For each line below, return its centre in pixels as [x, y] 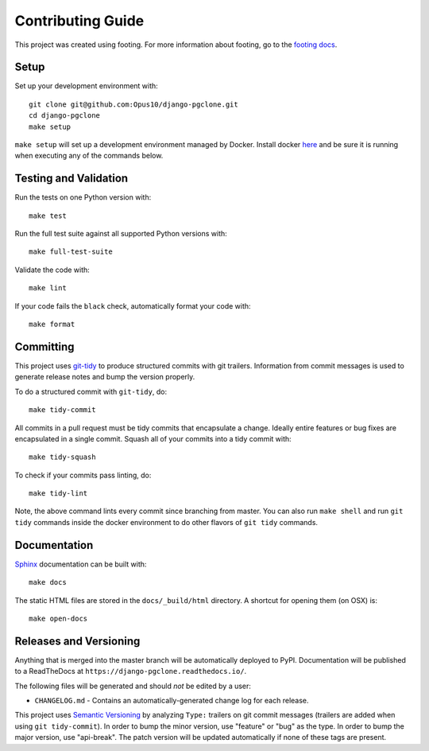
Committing [44, 346]
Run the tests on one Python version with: [83, 197]
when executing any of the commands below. [89, 156]
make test [48, 216]
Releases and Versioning [77, 641]
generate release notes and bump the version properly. [105, 377]
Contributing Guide [79, 21]
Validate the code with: [52, 270]
